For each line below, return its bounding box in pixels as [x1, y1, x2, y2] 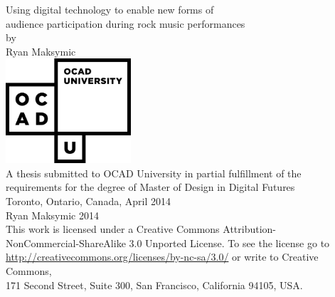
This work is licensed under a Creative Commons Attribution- [6, 222, 277, 236]
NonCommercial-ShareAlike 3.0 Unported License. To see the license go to [6, 235, 330, 250]
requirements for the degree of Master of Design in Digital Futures [6, 179, 295, 194]
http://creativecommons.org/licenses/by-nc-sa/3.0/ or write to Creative [6, 249, 319, 264]
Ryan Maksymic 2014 [6, 207, 99, 222]
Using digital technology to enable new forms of [6, 2, 214, 16]
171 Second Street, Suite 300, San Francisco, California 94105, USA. [6, 277, 303, 292]
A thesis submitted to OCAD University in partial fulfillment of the [6, 165, 302, 180]
